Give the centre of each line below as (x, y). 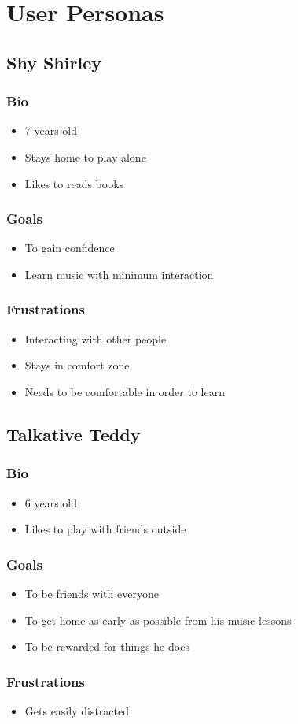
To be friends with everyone (92, 593)
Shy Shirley (54, 62)
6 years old (51, 502)
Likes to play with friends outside (105, 529)
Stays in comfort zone (77, 365)
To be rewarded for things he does (107, 646)
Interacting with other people (96, 338)
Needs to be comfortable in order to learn (125, 391)
